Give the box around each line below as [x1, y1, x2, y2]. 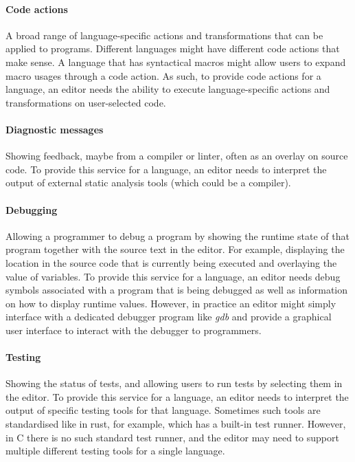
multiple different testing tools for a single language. [5, 443, 225, 458]
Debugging [5, 202, 58, 217]
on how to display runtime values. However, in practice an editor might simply [5, 296, 336, 310]
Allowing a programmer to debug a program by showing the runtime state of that [5, 228, 350, 243]
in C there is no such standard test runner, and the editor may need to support [5, 430, 339, 444]
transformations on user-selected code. [5, 95, 166, 109]
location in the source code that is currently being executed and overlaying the [5, 255, 337, 269]
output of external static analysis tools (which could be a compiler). [5, 175, 291, 190]
